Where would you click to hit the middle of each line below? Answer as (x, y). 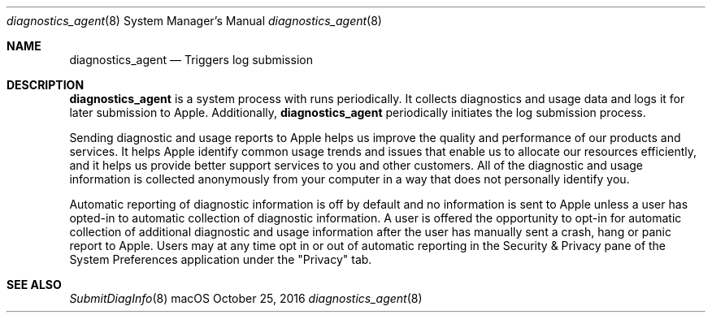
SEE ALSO (34, 285)
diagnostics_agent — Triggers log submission (191, 60)
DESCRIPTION (46, 85)
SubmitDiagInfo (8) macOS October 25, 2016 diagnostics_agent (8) (246, 298)
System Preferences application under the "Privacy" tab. (221, 259)
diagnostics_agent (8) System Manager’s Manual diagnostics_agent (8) (194, 21)
